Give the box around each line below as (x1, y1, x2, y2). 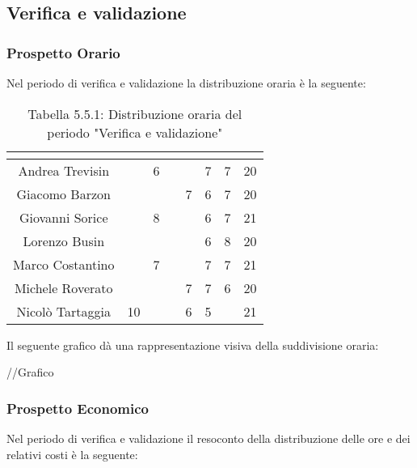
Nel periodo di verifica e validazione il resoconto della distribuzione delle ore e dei (6, 430, 411, 446)
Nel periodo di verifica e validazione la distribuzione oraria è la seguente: (6, 74, 366, 91)
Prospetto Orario (6, 42, 120, 62)
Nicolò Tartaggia (16, 301, 111, 321)
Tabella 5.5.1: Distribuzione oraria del (27, 104, 242, 123)
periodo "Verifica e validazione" (47, 122, 223, 142)
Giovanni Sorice (19, 207, 108, 227)
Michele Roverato (14, 278, 113, 297)
